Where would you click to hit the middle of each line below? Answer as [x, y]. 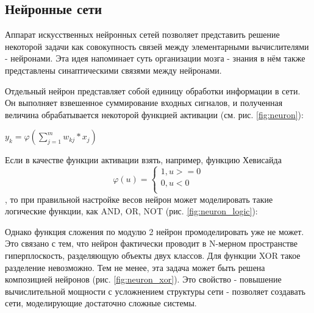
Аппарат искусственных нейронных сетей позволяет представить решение [142, 34]
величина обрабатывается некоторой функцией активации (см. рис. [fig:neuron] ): [154, 114]
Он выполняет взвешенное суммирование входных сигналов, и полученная [144, 103]
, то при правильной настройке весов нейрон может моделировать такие [139, 199]
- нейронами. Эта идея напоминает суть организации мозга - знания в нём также [155, 58]
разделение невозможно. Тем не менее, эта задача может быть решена [135, 267]
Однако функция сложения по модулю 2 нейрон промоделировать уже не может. [155, 231]
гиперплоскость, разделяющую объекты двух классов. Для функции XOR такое [153, 255]
